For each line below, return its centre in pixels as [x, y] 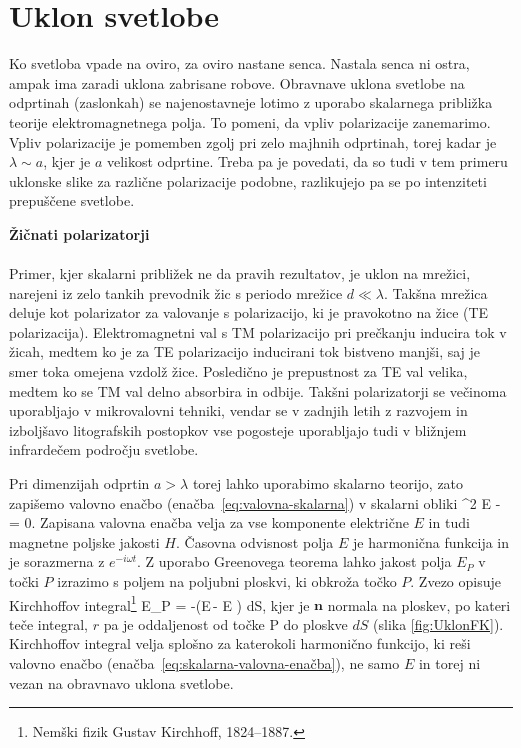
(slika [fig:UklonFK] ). [438, 623]
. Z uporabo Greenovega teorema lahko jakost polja [294, 561]
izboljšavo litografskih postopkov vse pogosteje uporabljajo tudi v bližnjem [238, 429]
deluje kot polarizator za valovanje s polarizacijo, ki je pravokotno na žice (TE [249, 312]
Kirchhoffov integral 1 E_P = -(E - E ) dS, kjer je [159, 603]
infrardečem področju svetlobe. [104, 449]
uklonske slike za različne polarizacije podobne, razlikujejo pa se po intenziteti [248, 180]
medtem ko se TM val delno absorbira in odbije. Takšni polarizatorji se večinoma [258, 390]
